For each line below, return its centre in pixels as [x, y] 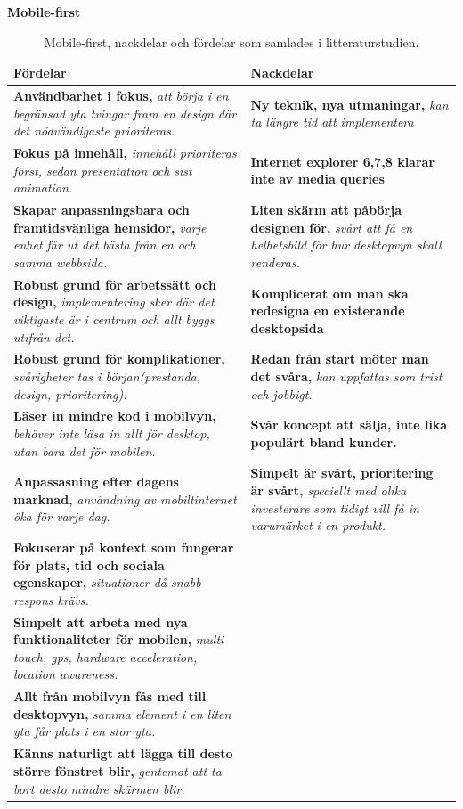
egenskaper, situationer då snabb [107, 582]
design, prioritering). [70, 393]
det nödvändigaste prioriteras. [94, 131]
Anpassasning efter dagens [96, 482]
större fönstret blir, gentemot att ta [118, 770]
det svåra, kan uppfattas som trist [346, 376]
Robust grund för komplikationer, [119, 359]
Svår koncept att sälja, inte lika [349, 425]
